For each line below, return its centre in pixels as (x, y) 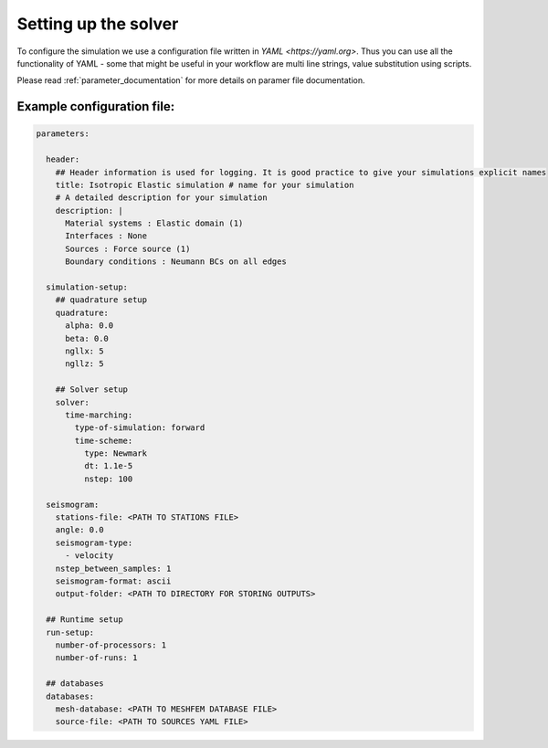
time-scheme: (104, 440)
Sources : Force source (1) (128, 248)
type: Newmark (116, 453)
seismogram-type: (94, 543)
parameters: (63, 134)
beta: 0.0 (87, 338)
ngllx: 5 (84, 351)
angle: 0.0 (79, 530)
